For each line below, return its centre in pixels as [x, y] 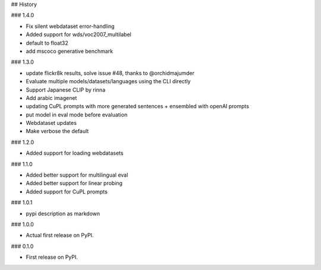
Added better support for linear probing [74, 183]
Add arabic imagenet [51, 98]
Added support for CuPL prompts [67, 191]
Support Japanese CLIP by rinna [66, 90]
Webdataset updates [51, 123]
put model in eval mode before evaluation [77, 114]
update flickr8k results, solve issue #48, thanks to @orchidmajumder [110, 73]
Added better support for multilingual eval [77, 175]
